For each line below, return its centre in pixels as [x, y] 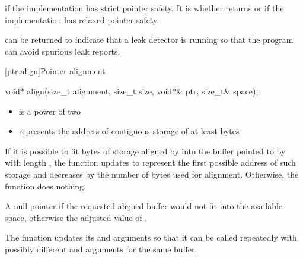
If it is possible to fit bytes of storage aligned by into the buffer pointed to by [145, 151]
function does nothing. [46, 186]
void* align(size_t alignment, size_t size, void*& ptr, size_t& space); [132, 91]
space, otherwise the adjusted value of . [76, 217]
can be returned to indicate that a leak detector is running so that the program [149, 40]
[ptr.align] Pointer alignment [55, 71]
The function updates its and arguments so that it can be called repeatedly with [151, 237]
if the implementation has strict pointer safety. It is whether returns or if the [144, 8]
